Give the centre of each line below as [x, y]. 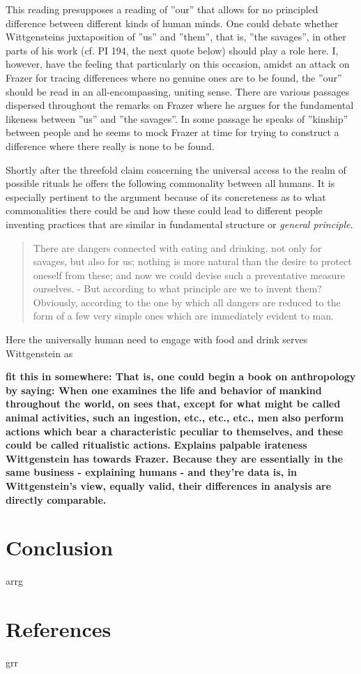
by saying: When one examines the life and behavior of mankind [164, 390]
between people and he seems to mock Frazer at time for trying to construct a [172, 132]
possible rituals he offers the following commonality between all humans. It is [170, 183]
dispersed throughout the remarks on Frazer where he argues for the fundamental [180, 105]
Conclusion [60, 547]
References [59, 629]
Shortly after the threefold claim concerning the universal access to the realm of [176, 169]
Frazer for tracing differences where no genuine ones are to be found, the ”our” [174, 77]
